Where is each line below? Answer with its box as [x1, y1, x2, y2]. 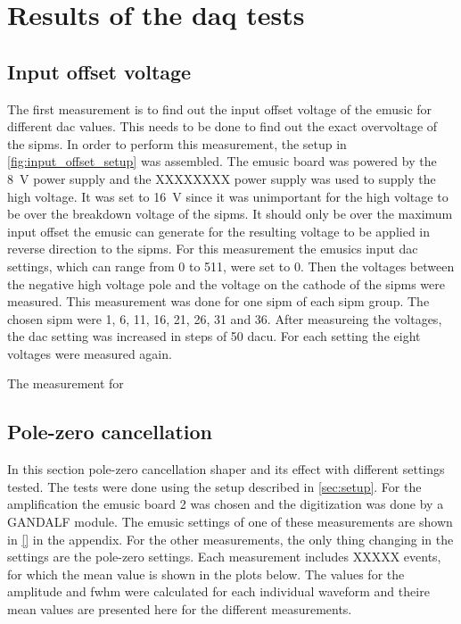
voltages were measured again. [7, 344, 172, 362]
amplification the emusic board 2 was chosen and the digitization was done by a [7, 495, 444, 513]
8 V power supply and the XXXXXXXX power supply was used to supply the [7, 169, 436, 187]
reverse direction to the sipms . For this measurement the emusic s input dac [7, 239, 418, 258]
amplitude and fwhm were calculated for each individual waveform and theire [7, 582, 430, 601]
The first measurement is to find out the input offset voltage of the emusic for [7, 99, 432, 118]
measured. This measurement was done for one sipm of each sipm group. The [7, 292, 430, 311]
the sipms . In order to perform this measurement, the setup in [7, 134, 347, 153]
